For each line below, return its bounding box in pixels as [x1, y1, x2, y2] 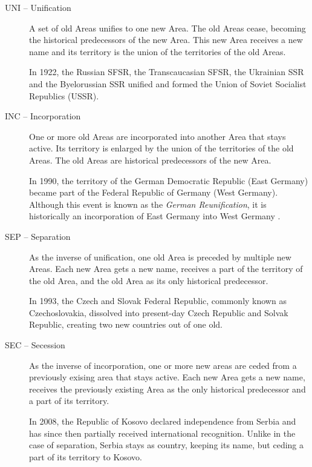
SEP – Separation [5, 230, 71, 242]
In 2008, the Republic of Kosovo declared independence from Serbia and [29, 415, 296, 428]
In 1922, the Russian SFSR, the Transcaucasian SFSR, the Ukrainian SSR [29, 65, 304, 78]
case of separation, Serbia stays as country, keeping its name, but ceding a [29, 439, 304, 451]
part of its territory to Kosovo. [29, 450, 142, 463]
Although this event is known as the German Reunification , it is [29, 197, 267, 210]
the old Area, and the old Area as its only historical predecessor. [29, 274, 268, 286]
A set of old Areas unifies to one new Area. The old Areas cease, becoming [29, 21, 306, 34]
